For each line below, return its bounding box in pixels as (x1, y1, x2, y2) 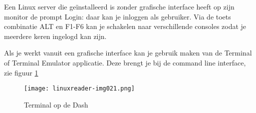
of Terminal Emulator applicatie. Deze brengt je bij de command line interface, (4, 57, 246, 67)
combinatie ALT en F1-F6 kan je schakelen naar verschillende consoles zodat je (4, 21, 247, 31)
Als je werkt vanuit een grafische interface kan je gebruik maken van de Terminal (4, 47, 252, 58)
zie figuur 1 (4, 67, 38, 77)
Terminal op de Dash (24, 99, 88, 109)
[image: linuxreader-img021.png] (24, 85, 135, 92)
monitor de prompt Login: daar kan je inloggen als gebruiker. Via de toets (4, 11, 231, 21)
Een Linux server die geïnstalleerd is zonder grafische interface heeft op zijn (4, 1, 235, 11)
